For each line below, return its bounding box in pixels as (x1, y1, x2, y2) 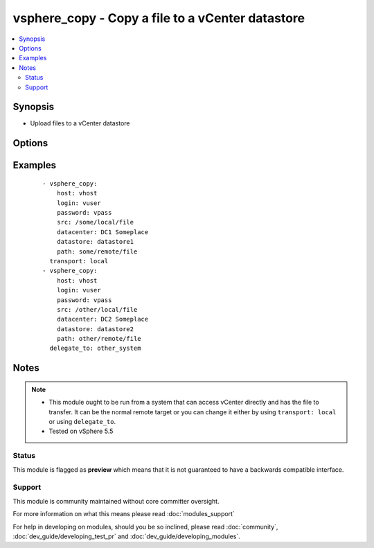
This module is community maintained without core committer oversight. (12, 497, 220, 505)
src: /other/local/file (56, 306, 138, 313)
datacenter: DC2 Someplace (56, 315, 149, 324)
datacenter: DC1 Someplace (56, 228, 149, 236)
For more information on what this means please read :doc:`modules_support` (12, 510, 235, 518)
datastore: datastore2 (56, 325, 134, 333)
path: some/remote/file (56, 247, 138, 256)
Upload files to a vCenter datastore (30, 119, 131, 127)
